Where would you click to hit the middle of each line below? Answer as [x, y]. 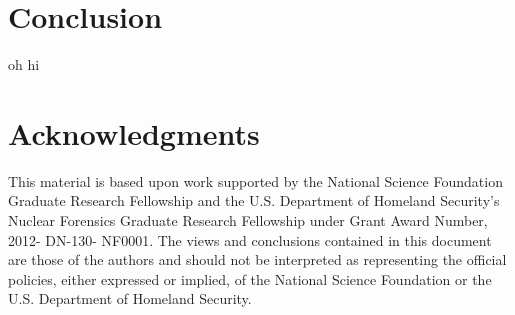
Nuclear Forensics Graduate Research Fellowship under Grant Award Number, [248, 220]
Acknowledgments [134, 132]
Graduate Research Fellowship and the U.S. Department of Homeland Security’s [254, 200]
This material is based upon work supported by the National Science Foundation [255, 180]
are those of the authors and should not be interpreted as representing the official [257, 259]
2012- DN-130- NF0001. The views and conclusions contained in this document [250, 239]
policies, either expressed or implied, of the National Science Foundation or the [250, 278]
